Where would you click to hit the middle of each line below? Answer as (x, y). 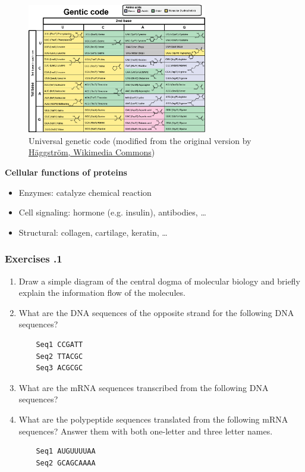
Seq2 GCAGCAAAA (66, 463)
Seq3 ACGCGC (59, 368)
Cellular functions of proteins (66, 172)
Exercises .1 (34, 259)
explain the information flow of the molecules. (102, 293)
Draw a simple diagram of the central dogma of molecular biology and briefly (159, 281)
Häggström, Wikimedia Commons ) (92, 152)
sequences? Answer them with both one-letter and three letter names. (146, 431)
